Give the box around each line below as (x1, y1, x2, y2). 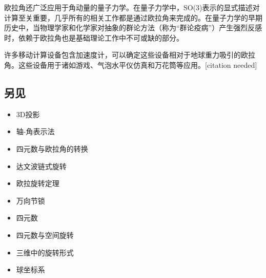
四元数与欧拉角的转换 (16, 143, 88, 154)
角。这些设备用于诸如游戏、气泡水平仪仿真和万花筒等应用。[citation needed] (4, 59, 257, 70)
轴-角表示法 (16, 126, 55, 137)
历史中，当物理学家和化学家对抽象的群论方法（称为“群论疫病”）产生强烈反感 (4, 22, 262, 33)
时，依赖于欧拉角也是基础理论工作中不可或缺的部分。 (4, 32, 183, 43)
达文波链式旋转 (16, 160, 67, 171)
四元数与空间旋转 (16, 229, 74, 240)
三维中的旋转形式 (16, 247, 74, 257)
